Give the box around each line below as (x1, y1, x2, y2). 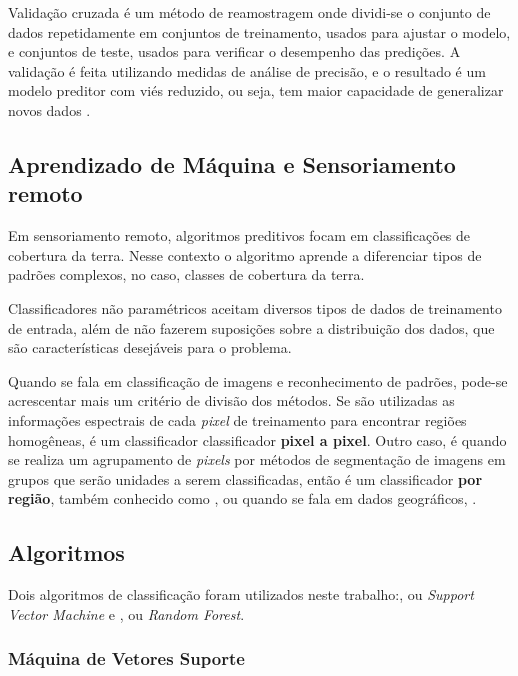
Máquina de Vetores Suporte (8, 646, 245, 671)
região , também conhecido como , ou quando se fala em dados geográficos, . (8, 488, 477, 509)
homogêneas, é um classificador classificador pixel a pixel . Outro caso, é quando (8, 429, 507, 450)
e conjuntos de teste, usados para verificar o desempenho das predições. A (8, 41, 461, 62)
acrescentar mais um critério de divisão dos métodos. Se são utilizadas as (8, 390, 455, 411)
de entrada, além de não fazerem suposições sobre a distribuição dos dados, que (8, 317, 495, 338)
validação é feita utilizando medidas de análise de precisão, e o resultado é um (8, 60, 486, 81)
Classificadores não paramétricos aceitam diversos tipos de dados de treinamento (8, 297, 502, 318)
